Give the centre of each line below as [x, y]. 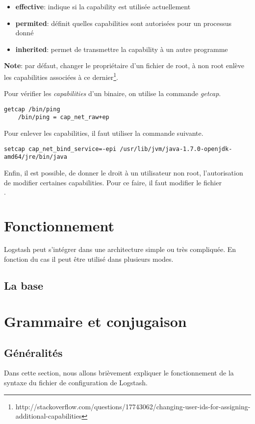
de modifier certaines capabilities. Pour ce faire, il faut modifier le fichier [113, 182]
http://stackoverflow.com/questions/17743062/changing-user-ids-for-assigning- [133, 406]
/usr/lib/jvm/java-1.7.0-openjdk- [176, 149]
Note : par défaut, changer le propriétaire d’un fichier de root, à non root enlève [124, 65]
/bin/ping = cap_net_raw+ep [64, 117]
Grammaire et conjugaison [95, 321]
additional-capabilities [49, 416]
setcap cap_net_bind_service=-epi [60, 149]
